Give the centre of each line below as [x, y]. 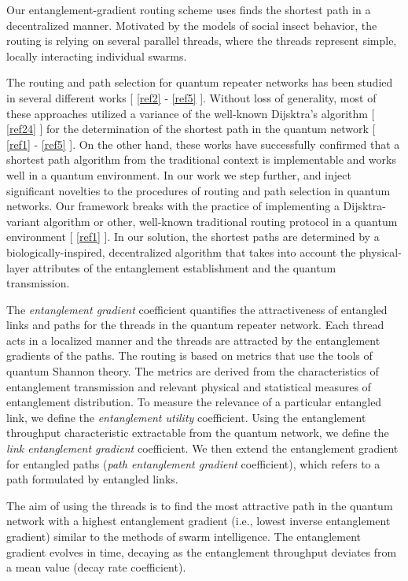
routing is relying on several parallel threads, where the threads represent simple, [202, 41]
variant [23, 221]
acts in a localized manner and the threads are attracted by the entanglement [193, 340]
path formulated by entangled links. [92, 479]
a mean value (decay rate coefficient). [96, 567]
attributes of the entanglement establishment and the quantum [184, 267]
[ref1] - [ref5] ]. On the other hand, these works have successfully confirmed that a [203, 144]
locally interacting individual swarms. [97, 56]
